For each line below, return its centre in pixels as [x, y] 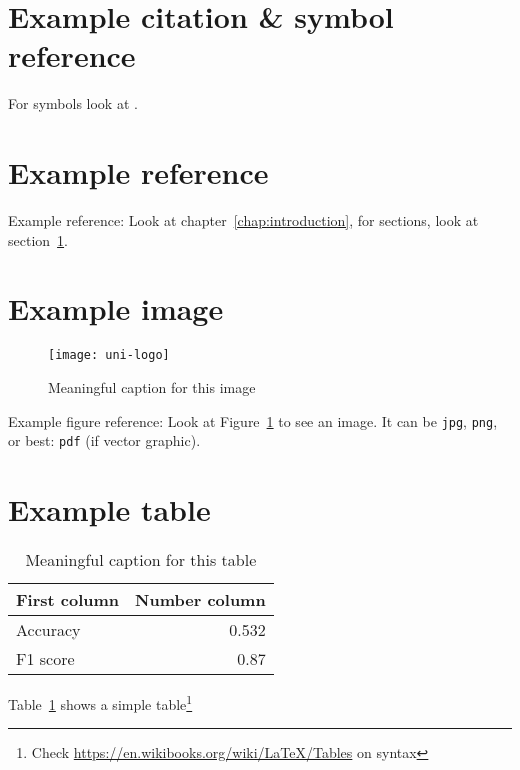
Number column [200, 600]
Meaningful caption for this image [152, 387]
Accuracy [48, 630]
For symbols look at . [73, 103]
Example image [116, 308]
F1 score [45, 659]
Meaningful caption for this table [141, 560]
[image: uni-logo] [109, 355]
